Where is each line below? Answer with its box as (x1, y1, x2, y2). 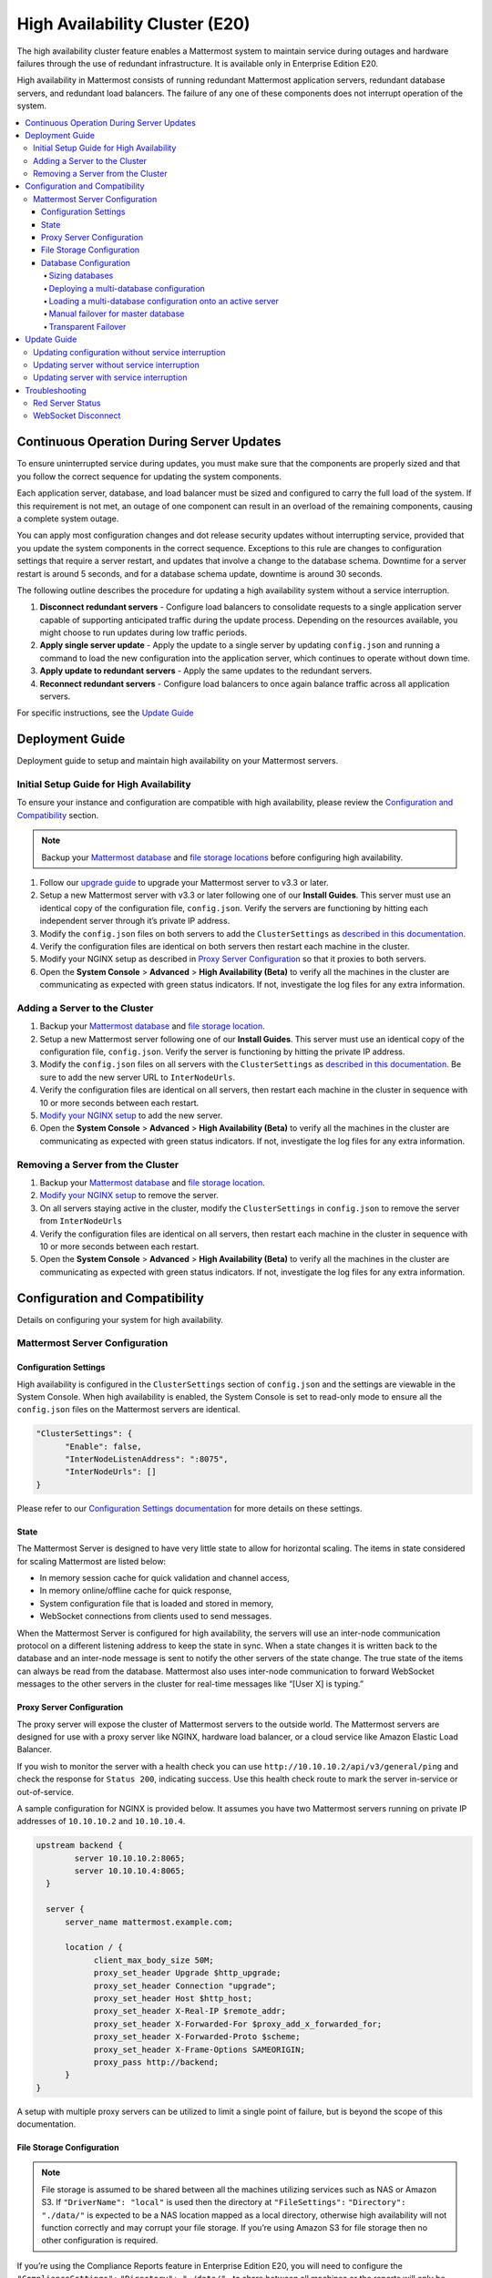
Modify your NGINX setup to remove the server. (39, 1190, 219, 1201)
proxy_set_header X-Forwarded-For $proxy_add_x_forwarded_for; (93, 2018, 383, 2029)
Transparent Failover (48, 321, 127, 332)
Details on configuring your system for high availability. (16, 1314, 223, 1325)
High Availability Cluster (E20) (16, 14, 251, 34)
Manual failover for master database (48, 308, 185, 319)
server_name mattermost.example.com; (65, 1916, 234, 1927)
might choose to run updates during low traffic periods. (39, 627, 248, 638)
